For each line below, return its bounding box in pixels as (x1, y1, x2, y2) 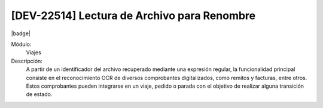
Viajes (26, 49, 41, 56)
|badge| (11, 30, 31, 37)
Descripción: (11, 57, 43, 64)
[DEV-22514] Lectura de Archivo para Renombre (11, 9, 256, 22)
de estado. (26, 91, 53, 98)
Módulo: (11, 41, 32, 48)
